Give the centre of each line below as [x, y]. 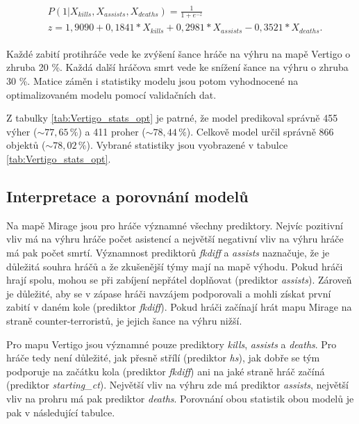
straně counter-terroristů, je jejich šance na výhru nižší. [124, 320]
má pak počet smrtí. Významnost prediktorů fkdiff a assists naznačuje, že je [168, 253]
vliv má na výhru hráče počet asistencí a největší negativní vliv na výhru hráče [175, 239]
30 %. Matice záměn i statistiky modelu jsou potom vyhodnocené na [152, 81]
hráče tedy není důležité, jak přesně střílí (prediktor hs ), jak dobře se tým [163, 358]
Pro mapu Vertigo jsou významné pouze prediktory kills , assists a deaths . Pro [172, 344]
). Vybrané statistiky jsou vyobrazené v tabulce [187, 145]
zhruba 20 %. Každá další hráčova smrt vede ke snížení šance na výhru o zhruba [177, 67]
